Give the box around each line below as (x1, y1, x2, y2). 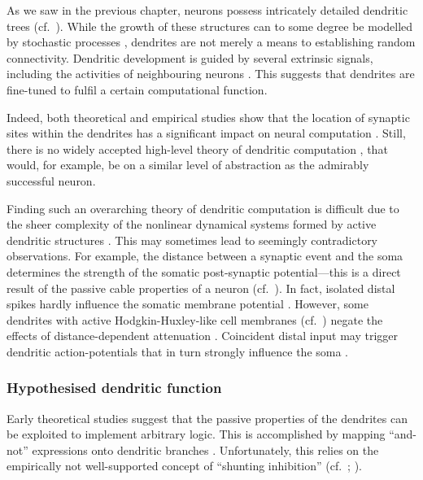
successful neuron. (7, 172, 96, 189)
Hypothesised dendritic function (7, 377, 222, 398)
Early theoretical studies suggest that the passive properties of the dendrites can (7, 409, 408, 426)
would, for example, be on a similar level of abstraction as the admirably (7, 156, 369, 173)
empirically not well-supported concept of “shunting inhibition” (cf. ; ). (7, 457, 363, 474)
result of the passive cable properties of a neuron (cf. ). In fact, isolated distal (7, 279, 395, 296)
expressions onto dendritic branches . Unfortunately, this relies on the (32, 441, 379, 458)
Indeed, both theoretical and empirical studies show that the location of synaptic (7, 108, 410, 125)
